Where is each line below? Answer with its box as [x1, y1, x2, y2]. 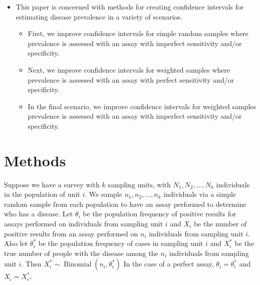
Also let [4, 238, 28, 248]
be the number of [193, 218, 247, 229]
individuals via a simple [163, 189, 236, 199]
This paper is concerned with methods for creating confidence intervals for [16, 2, 244, 12]
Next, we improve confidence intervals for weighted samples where [28, 64, 230, 75]
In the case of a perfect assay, [123, 258, 214, 269]
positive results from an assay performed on [4, 228, 138, 238]
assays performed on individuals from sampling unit [4, 218, 163, 229]
